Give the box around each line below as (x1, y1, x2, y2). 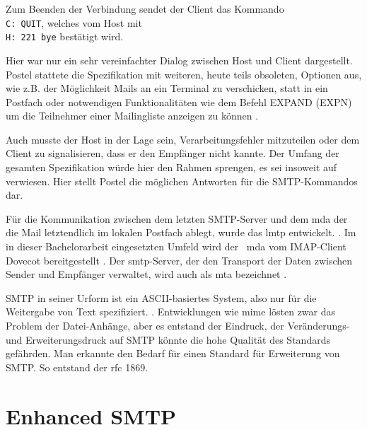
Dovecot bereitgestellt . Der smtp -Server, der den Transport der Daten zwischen (6, 252, 353, 267)
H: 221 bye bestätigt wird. (6, 29, 124, 44)
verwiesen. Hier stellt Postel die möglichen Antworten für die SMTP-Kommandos (6, 173, 358, 188)
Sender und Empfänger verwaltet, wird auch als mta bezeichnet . (6, 267, 287, 281)
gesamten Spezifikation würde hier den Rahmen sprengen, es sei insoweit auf (6, 160, 337, 175)
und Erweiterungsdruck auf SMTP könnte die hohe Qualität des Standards (6, 332, 330, 347)
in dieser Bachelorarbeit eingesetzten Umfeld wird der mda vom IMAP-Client (6, 239, 346, 254)
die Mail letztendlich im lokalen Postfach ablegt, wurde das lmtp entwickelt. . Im (6, 225, 356, 240)
